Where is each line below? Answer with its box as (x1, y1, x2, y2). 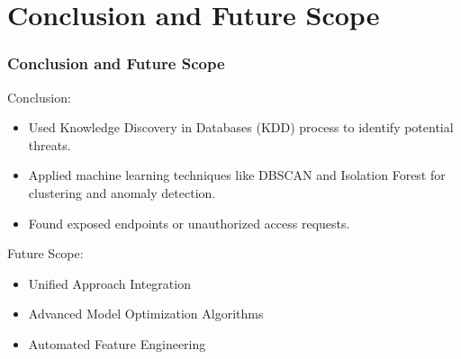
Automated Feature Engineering (28, 334, 206, 353)
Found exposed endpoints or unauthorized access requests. (28, 213, 350, 232)
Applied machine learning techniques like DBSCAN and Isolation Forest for (28, 166, 446, 184)
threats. (28, 135, 71, 154)
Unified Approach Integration (28, 274, 191, 292)
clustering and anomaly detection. (28, 183, 216, 202)
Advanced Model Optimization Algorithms (28, 304, 264, 323)
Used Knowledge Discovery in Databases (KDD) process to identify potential (28, 118, 454, 137)
